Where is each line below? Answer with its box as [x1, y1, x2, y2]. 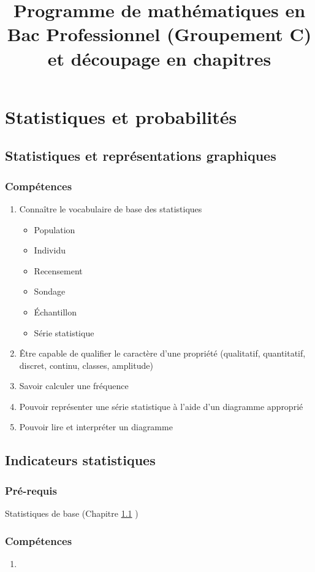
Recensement [34, 264, 83, 277]
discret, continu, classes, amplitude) [19, 358, 153, 371]
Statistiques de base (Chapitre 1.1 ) [5, 507, 139, 520]
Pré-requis [5, 482, 57, 498]
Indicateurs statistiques [5, 450, 156, 470]
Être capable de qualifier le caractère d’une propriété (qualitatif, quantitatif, [19, 347, 306, 360]
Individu [34, 244, 66, 257]
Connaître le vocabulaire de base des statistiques [19, 202, 202, 215]
